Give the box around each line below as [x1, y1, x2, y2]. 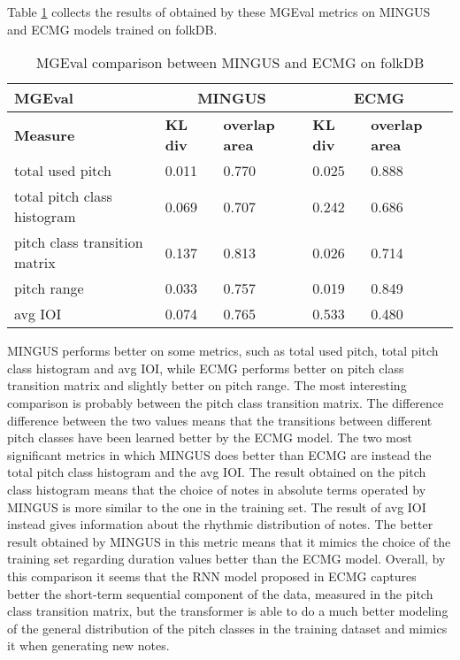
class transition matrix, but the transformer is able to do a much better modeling [7, 602, 448, 620]
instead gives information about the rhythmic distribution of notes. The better [7, 515, 433, 533]
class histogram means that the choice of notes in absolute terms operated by [7, 480, 426, 498]
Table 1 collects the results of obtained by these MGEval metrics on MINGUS [7, 3, 431, 20]
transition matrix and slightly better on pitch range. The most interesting [7, 376, 407, 395]
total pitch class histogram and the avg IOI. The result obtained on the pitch [7, 463, 426, 481]
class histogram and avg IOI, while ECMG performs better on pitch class [7, 358, 404, 377]
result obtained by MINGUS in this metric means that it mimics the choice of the [7, 532, 451, 550]
